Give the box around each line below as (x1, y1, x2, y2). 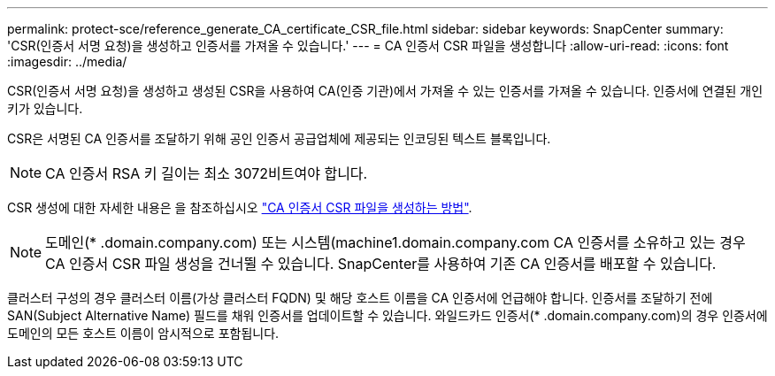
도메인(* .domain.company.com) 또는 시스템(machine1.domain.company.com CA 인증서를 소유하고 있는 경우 (45, 234, 746, 251)
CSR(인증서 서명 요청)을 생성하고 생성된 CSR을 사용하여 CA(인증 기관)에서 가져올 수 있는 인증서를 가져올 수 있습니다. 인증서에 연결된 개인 (7, 83, 763, 98)
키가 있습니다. (7, 101, 83, 116)
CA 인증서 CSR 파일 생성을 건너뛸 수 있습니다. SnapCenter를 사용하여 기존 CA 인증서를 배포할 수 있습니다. (45, 255, 717, 272)
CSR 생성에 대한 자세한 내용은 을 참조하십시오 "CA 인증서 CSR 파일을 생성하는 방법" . (7, 200, 472, 215)
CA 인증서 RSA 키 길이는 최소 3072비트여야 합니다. (45, 165, 368, 182)
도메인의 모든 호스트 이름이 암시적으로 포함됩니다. (7, 326, 280, 341)
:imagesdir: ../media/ (7, 54, 127, 69)
